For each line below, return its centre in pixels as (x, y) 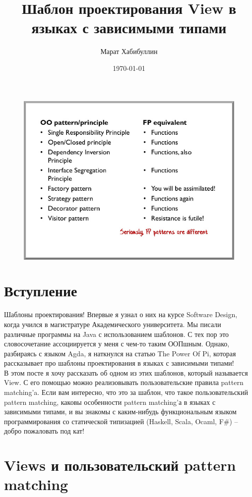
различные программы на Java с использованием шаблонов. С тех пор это (117, 334)
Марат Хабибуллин (129, 51)
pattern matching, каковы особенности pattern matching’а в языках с (110, 402)
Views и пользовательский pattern (120, 465)
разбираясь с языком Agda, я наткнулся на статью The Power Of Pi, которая (120, 353)
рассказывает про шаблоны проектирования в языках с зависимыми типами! (119, 363)
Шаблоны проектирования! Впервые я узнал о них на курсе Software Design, (121, 314)
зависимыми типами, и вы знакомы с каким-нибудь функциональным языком (120, 412)
